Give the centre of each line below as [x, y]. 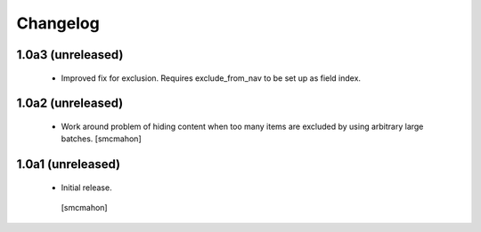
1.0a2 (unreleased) [70, 104]
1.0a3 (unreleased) [70, 55]
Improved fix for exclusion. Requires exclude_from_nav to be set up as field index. [211, 78]
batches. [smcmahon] [101, 139]
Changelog [58, 23]
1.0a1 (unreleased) [69, 164]
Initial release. [86, 188]
